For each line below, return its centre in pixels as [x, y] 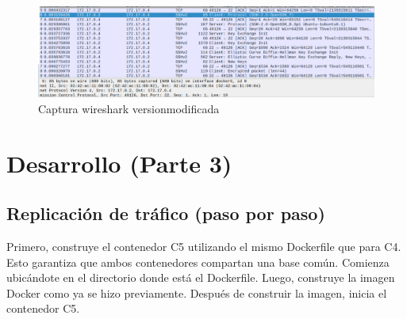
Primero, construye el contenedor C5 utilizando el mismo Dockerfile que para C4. [204, 246]
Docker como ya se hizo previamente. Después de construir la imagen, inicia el [197, 292]
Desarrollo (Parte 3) [119, 163]
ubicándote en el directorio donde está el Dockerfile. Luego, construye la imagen [201, 277]
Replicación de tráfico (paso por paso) [166, 213]
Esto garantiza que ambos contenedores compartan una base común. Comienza [198, 262]
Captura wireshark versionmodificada [129, 108]
